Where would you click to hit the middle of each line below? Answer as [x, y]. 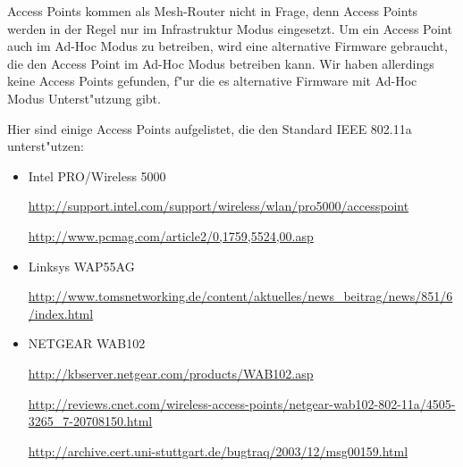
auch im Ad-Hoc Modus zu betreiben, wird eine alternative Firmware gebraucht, [227, 46]
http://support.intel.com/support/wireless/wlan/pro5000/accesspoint [219, 206]
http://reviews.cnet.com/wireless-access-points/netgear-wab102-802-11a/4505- [242, 403]
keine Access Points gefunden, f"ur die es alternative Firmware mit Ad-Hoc [212, 81]
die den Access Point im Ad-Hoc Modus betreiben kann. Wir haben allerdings [221, 63]
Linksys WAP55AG [81, 266]
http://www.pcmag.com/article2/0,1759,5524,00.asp [171, 235]
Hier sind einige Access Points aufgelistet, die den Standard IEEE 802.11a [210, 128]
